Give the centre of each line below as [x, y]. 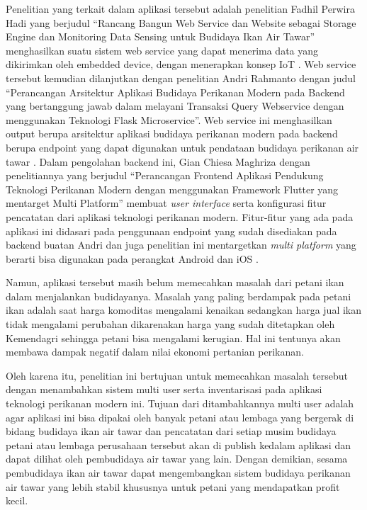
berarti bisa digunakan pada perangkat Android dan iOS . [132, 258]
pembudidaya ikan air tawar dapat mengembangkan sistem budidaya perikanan [178, 472]
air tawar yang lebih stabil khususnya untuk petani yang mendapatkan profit [173, 486]
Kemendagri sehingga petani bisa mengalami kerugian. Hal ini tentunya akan [173, 338]
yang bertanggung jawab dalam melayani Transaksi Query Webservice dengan [175, 106]
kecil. [17, 500]
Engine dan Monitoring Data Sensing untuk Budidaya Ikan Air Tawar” [160, 36]
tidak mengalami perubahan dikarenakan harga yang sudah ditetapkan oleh [170, 324]
